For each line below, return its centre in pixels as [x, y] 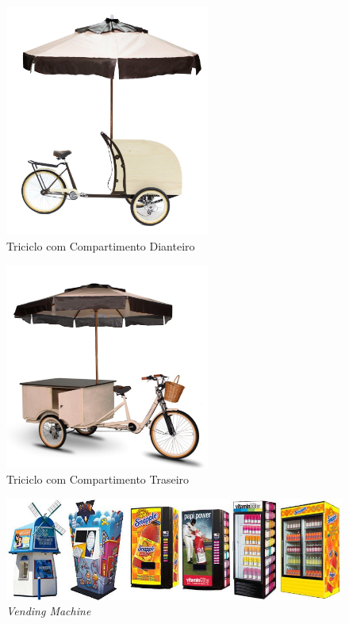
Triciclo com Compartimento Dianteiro [101, 245]
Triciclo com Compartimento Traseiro [98, 479]
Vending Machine [49, 611]
